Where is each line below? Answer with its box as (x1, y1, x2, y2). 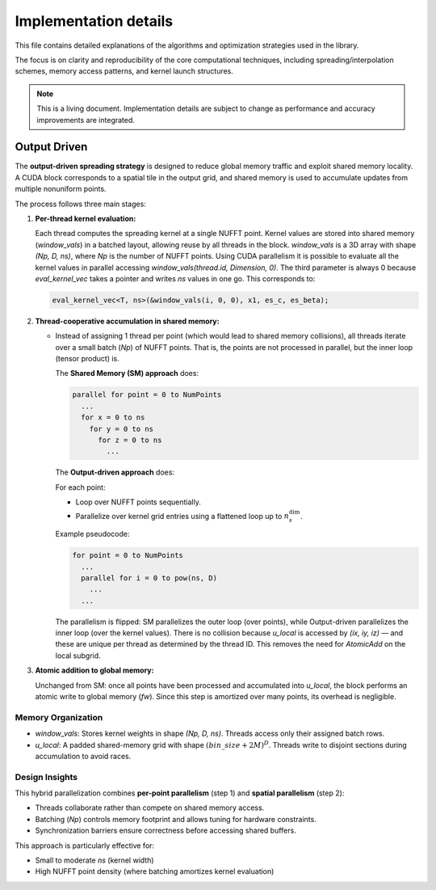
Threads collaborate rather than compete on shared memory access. (35, 803, 265, 812)
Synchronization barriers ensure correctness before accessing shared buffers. (35, 825, 296, 836)
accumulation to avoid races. (35, 751, 132, 761)
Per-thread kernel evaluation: (35, 213, 136, 223)
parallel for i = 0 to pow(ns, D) (81, 573, 218, 582)
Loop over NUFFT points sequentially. (75, 497, 201, 507)
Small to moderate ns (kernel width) (35, 855, 154, 865)
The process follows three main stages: (15, 199, 147, 209)
